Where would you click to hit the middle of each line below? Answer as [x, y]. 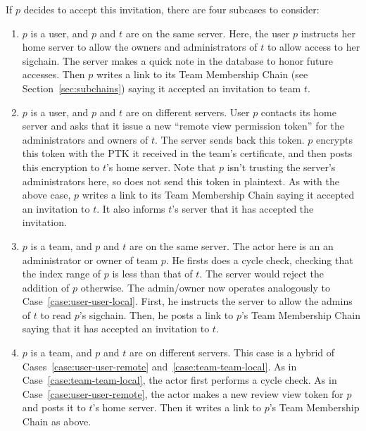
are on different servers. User [188, 112]
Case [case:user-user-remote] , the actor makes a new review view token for [183, 393]
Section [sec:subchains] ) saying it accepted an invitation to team [162, 88]
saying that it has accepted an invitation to [116, 329]
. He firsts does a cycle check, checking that [259, 260]
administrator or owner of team [90, 260]
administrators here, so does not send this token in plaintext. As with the [181, 181]
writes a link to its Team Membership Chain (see [202, 74]
